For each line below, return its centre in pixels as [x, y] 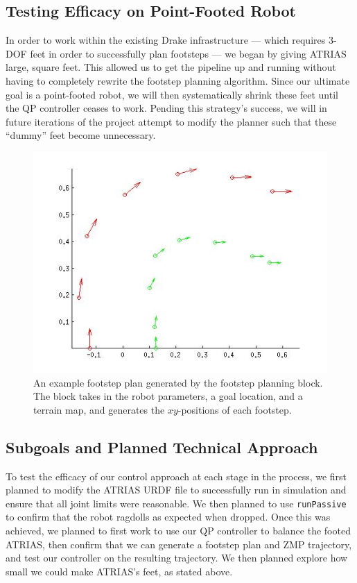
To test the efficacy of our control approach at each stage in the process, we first [176, 476]
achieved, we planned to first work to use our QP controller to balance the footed [178, 530]
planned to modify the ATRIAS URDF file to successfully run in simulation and [176, 490]
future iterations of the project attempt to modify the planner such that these [171, 121]
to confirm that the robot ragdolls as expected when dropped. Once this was [168, 517]
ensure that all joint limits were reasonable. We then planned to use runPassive [176, 503]
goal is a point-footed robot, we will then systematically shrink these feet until [172, 94]
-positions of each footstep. [235, 409]
